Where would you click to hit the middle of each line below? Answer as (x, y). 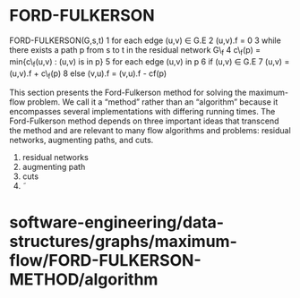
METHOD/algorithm (84, 279)
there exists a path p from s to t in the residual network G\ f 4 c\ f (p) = (135, 51)
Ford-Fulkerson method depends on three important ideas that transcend (144, 121)
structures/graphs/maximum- (123, 241)
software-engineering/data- (117, 222)
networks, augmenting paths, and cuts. (81, 140)
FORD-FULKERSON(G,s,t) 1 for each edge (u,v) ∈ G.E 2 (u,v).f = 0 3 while (146, 40)
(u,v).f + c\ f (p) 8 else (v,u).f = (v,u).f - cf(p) (88, 74)
